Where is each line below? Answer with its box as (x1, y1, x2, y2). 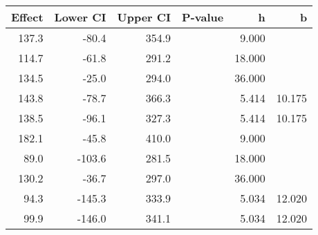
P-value (182, 9, 224, 25)
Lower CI (54, 9, 106, 25)
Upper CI (117, 9, 171, 25)
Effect (11, 9, 44, 25)
